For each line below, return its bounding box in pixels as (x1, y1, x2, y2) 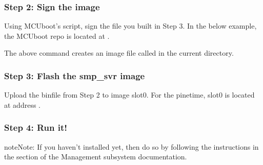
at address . (4, 99, 41, 110)
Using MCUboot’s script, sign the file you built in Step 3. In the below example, (4, 20, 257, 31)
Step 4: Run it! (4, 121, 68, 134)
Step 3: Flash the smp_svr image (4, 69, 145, 82)
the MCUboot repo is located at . (4, 30, 110, 41)
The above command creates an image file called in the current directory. (4, 48, 234, 58)
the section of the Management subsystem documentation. (4, 151, 187, 162)
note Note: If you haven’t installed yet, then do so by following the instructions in (4, 141, 259, 152)
